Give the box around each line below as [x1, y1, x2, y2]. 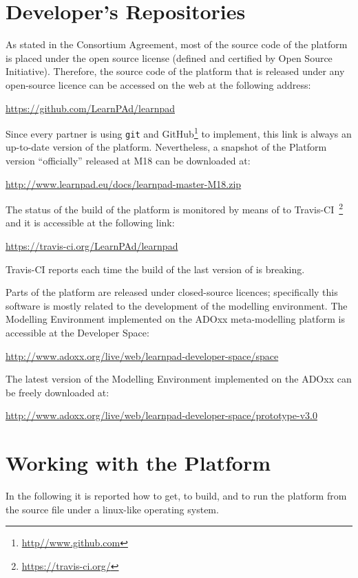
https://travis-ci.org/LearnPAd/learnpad [6, 239, 178, 253]
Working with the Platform [6, 449, 271, 477]
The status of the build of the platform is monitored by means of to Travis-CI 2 [6, 200, 344, 216]
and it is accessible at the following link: [6, 215, 175, 230]
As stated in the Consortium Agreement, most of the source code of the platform [6, 37, 348, 52]
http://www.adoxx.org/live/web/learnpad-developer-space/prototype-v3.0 [6, 408, 317, 422]
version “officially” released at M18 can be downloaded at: [6, 153, 251, 167]
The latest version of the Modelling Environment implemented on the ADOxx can [6, 372, 352, 386]
